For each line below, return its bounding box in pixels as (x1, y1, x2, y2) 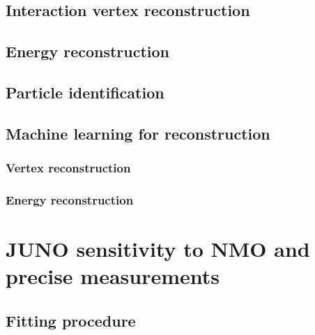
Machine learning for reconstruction (6, 122, 270, 144)
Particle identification (6, 81, 164, 103)
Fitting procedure (6, 309, 136, 331)
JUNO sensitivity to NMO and (6, 234, 310, 262)
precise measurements (6, 262, 220, 290)
